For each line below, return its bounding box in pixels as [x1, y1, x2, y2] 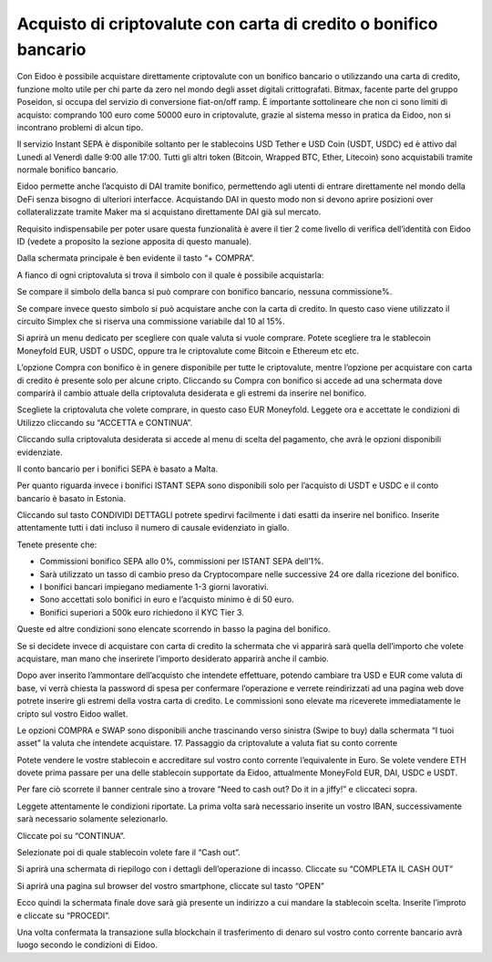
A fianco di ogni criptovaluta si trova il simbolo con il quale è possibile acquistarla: [16, 269, 324, 280]
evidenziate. [16, 447, 63, 458]
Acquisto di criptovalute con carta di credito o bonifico [16, 14, 438, 34]
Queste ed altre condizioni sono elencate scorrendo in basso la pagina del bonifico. [16, 624, 332, 635]
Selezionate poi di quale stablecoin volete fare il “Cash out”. [16, 847, 241, 858]
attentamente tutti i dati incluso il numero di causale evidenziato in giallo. [16, 522, 290, 533]
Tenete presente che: [16, 539, 97, 550]
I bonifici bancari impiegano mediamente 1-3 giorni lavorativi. [39, 582, 269, 593]
